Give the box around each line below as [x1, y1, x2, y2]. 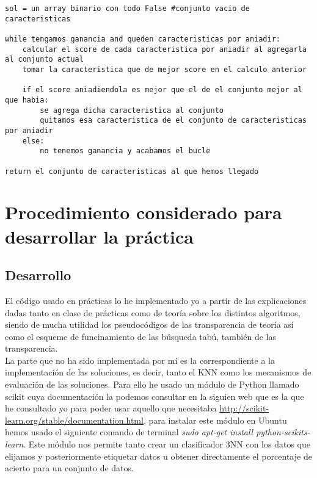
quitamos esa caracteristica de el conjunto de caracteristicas [40, 116, 307, 125]
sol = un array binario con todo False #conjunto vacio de [5, 4, 250, 13]
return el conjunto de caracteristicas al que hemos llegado [5, 167, 259, 176]
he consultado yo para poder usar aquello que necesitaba [5, 402, 217, 415]
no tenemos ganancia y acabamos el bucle [40, 147, 211, 156]
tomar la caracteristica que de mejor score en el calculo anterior [22, 65, 307, 74]
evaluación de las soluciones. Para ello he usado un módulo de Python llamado [5, 378, 299, 391]
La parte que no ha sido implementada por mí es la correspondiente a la [5, 353, 275, 366]
